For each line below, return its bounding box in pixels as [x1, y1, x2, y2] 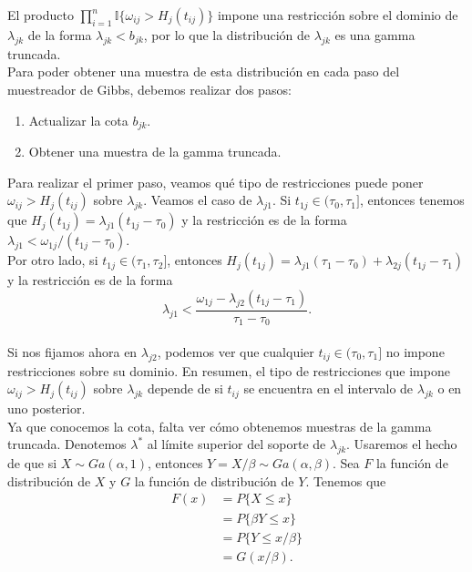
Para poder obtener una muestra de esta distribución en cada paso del [7, 62, 400, 81]
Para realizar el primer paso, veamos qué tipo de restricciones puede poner [7, 172, 424, 191]
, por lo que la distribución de [143, 26, 310, 44]
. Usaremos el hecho [346, 434, 457, 454]
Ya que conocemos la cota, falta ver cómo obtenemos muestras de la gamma [7, 416, 432, 435]
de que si [7, 454, 57, 473]
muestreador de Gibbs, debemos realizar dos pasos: [7, 79, 292, 98]
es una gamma [334, 26, 416, 44]
